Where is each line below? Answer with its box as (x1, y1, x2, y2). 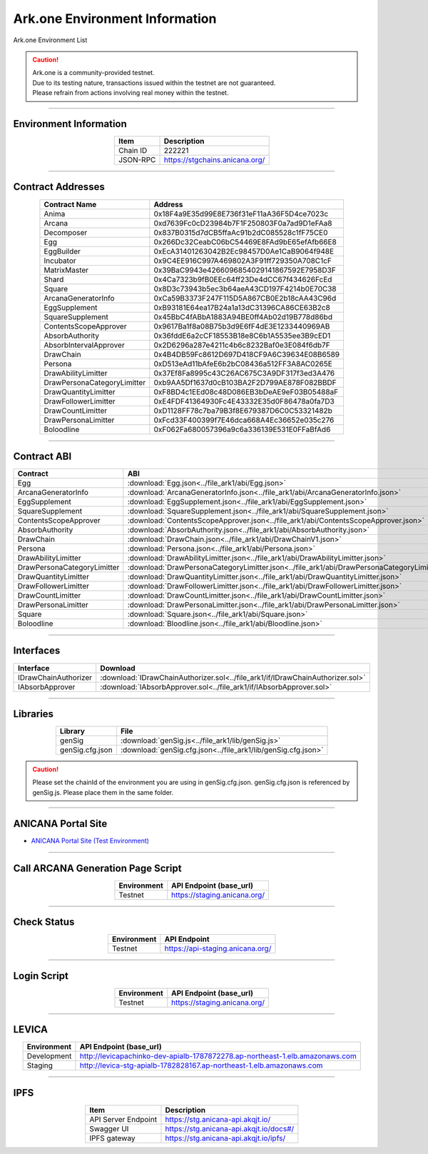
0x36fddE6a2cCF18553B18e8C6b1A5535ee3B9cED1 (153, 331, 331, 341)
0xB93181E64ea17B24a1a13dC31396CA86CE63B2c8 (153, 302, 331, 312)
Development (26, 1051, 72, 1061)
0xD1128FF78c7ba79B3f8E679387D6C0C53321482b (153, 406, 333, 416)
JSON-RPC (118, 155, 156, 165)
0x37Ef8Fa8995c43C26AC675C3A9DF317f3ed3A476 (153, 368, 335, 378)
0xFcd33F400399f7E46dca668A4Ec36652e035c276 (153, 415, 335, 425)
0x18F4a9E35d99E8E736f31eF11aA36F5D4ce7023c (153, 209, 329, 219)
